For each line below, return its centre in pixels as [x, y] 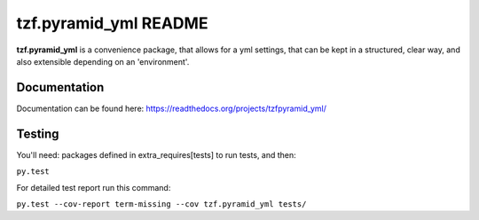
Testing [38, 134]
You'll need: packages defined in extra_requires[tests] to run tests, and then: [156, 154]
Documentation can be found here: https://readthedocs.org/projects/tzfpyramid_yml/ [172, 108]
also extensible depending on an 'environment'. [103, 61]
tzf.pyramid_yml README [112, 23]
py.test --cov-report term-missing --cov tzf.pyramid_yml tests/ [161, 204]
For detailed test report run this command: [94, 187]
